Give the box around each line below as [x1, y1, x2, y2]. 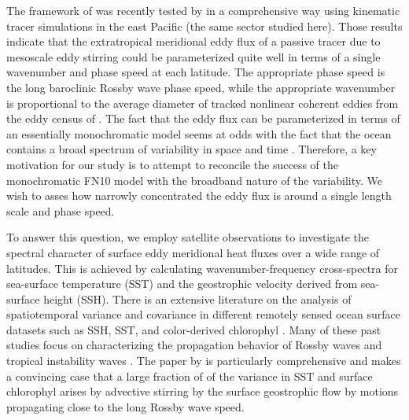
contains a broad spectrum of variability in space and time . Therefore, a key [6, 141, 377, 157]
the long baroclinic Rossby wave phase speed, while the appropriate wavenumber [6, 79, 396, 95]
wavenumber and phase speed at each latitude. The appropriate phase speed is [6, 64, 385, 80]
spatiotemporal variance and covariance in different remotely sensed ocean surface [6, 306, 401, 322]
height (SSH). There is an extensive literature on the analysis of [43, 290, 352, 307]
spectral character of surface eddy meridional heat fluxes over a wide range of [6, 244, 380, 260]
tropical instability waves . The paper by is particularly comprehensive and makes [6, 352, 401, 369]
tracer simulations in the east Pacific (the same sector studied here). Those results [6, 17, 403, 34]
